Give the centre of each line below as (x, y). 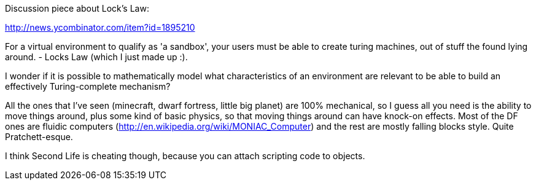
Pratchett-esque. (39, 137)
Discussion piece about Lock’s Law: (77, 8)
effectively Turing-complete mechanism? (88, 86)
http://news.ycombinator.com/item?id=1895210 (100, 27)
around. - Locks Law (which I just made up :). (96, 57)
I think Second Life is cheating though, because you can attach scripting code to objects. (185, 156)
